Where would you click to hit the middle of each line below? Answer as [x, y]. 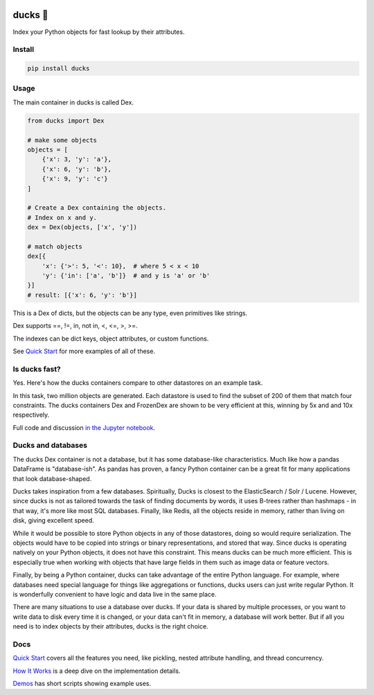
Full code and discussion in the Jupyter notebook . [84, 427]
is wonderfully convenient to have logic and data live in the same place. [115, 594]
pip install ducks [59, 69]
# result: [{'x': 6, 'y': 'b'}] [82, 295]
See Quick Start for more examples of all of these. [84, 351]
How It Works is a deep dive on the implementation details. [97, 671]
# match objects [55, 246]
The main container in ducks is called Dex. [73, 102]
